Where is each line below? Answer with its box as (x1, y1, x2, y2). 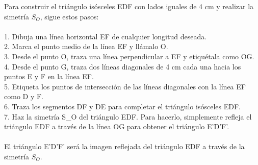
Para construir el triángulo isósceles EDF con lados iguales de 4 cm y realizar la (4, 1, 254, 11)
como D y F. (4, 91, 43, 102)
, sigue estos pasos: (40, 11, 99, 21)
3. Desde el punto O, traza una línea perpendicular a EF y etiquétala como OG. (4, 51, 254, 61)
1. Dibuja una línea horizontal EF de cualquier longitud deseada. (4, 31, 207, 41)
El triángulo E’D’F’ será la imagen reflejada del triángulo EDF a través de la (4, 141, 245, 152)
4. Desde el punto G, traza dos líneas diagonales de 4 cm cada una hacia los (4, 61, 241, 72)
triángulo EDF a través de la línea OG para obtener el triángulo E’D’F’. (4, 121, 229, 132)
